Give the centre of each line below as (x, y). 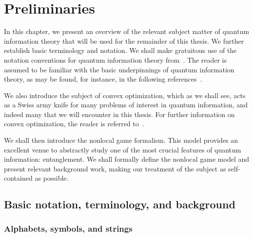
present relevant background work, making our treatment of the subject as (115, 168)
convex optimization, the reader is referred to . (74, 124)
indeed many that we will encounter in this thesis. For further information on (119, 114)
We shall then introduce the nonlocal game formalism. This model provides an (121, 140)
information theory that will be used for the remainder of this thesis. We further (124, 41)
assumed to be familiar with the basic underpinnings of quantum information (119, 69)
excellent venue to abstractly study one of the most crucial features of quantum (123, 149)
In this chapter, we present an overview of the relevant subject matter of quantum (126, 31)
